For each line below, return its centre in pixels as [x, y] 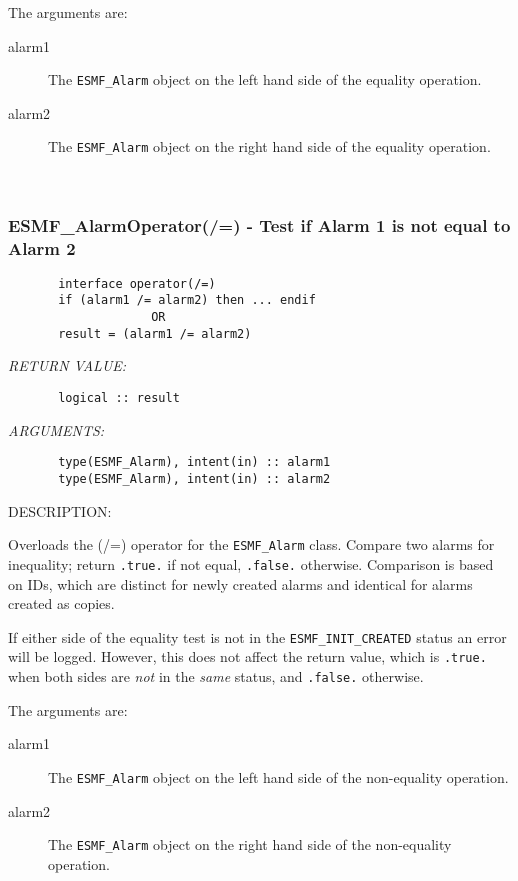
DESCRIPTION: [60, 510]
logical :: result [119, 398]
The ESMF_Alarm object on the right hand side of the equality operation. [269, 146]
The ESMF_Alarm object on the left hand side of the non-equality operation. [278, 776]
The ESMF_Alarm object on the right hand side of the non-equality [250, 844]
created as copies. [61, 603]
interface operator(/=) [137, 283]
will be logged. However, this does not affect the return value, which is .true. [247, 656]
